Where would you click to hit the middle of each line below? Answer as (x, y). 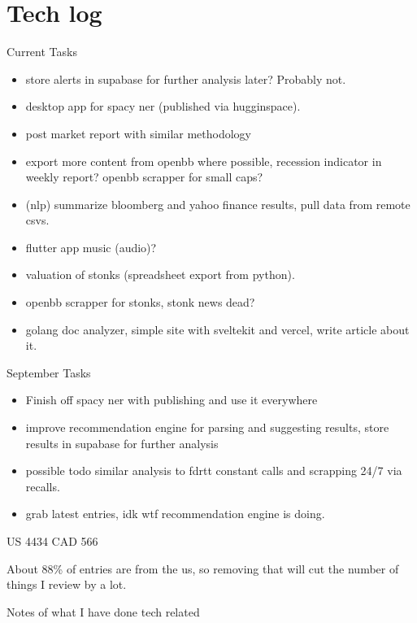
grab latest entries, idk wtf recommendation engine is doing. (175, 514)
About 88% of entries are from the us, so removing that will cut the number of (203, 568)
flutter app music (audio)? (91, 247)
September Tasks (49, 372)
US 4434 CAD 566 (52, 541)
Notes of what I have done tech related (103, 611)
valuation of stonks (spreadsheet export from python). (160, 274)
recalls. (43, 486)
